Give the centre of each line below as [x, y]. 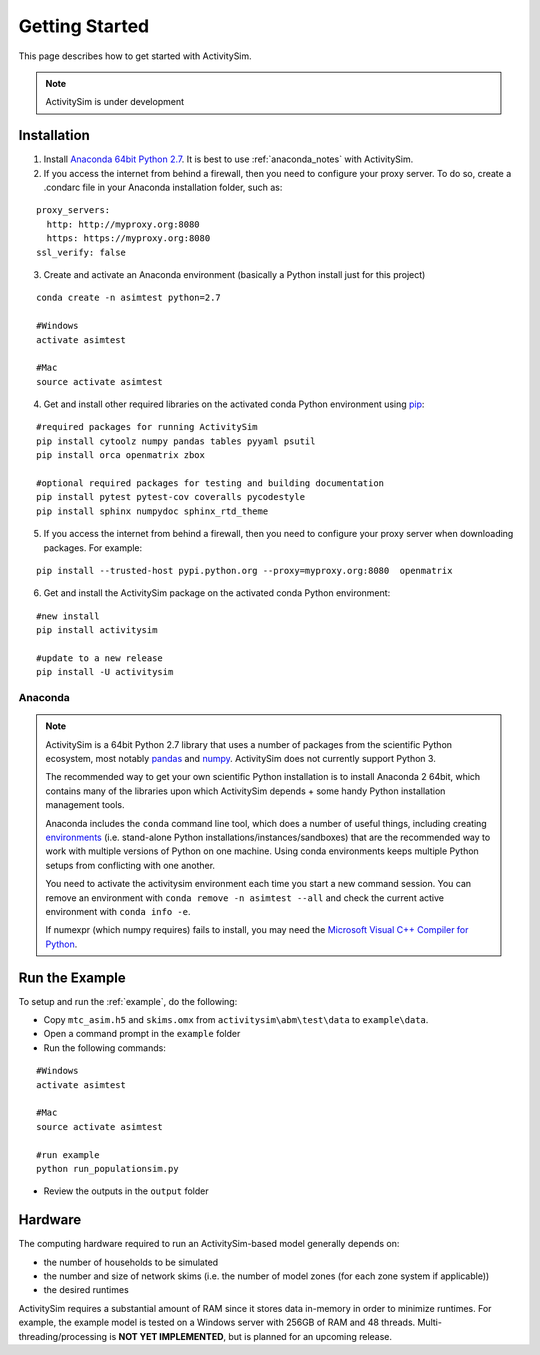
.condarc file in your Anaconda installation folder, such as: [163, 187]
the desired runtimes [86, 1290]
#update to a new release [100, 658]
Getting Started [84, 26]
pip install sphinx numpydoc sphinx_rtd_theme [152, 511]
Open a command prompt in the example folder [142, 1034]
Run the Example [72, 977]
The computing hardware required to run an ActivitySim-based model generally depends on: [209, 1244]
